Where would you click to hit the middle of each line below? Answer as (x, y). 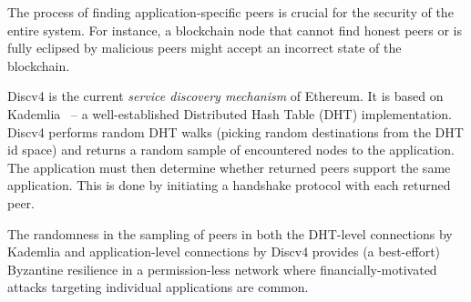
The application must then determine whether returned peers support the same (229, 167)
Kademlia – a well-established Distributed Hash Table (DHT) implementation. (230, 113)
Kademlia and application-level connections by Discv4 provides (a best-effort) (224, 252)
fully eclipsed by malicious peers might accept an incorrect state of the (205, 48)
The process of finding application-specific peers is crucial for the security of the (230, 12)
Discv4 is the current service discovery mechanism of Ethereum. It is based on (225, 96)
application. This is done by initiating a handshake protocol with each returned (229, 185)
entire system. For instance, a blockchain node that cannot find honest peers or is (235, 30)
